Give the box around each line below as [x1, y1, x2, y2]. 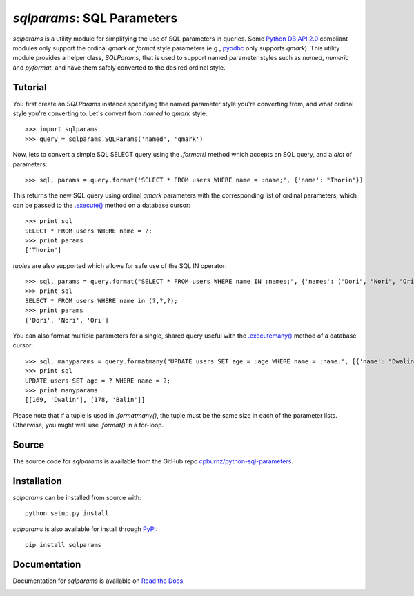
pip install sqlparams [25, 541, 102, 549]
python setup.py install [25, 510, 109, 517]
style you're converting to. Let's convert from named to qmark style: [12, 109, 208, 117]
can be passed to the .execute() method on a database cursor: [12, 201, 191, 209]
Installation [12, 475, 62, 487]
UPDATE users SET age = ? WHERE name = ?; [25, 376, 171, 385]
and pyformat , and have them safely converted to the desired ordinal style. [12, 63, 226, 72]
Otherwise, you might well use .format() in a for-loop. [12, 421, 164, 430]
